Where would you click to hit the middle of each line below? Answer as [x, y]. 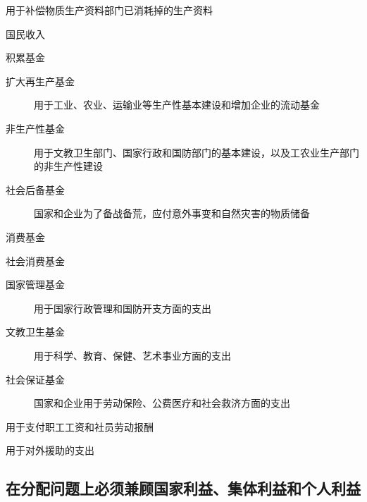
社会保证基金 [35, 379]
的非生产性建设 [68, 166]
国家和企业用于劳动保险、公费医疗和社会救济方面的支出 [162, 403]
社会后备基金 [35, 189]
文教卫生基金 [35, 332]
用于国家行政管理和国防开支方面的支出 [123, 308]
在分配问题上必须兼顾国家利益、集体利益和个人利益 [183, 488]
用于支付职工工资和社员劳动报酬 [80, 426]
